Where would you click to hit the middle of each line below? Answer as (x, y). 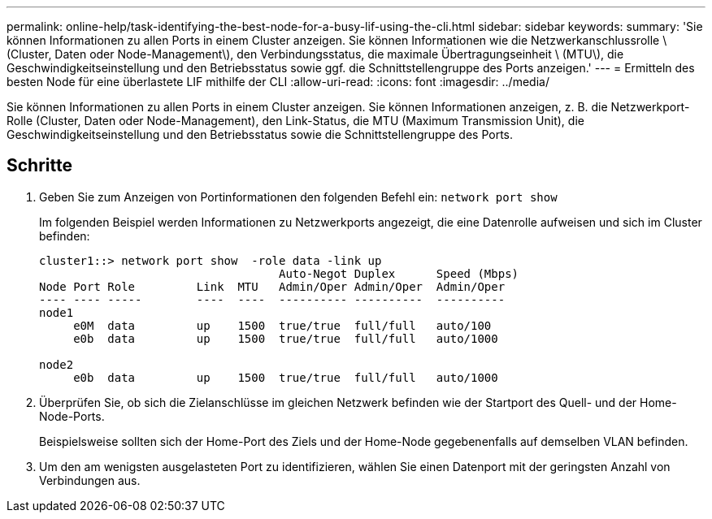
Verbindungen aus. (90, 480)
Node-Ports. (72, 416)
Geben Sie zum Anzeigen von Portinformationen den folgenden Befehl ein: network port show (298, 197)
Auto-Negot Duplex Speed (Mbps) (399, 273)
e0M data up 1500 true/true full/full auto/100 (282, 325)
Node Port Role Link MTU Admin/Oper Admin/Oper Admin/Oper (272, 286)
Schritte (39, 166)
